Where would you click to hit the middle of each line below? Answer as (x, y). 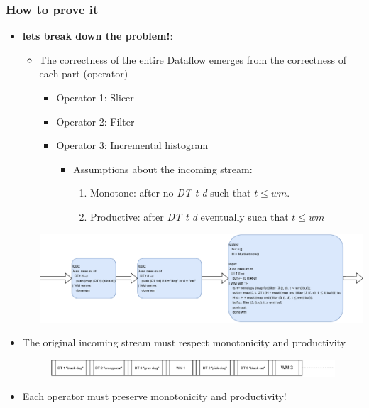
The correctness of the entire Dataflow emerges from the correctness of (193, 59)
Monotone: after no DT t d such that (170, 193)
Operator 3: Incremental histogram (132, 145)
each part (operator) (84, 73)
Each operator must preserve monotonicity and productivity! (154, 396)
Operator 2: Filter (95, 121)
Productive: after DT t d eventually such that (189, 216)
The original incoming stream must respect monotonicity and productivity (184, 342)
